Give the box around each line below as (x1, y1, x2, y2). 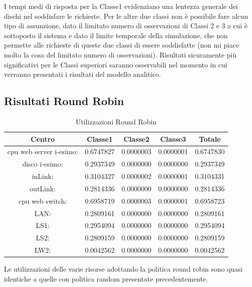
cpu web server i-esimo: (7, 146, 78, 157)
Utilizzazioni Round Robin (75, 116, 157, 126)
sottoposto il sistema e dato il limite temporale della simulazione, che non (4, 30, 228, 40)
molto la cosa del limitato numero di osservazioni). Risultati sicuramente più (4, 49, 237, 59)
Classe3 (160, 133, 186, 144)
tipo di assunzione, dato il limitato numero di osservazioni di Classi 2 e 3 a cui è (4, 20, 248, 31)
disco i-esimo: (22, 159, 63, 169)
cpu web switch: (18, 195, 67, 206)
